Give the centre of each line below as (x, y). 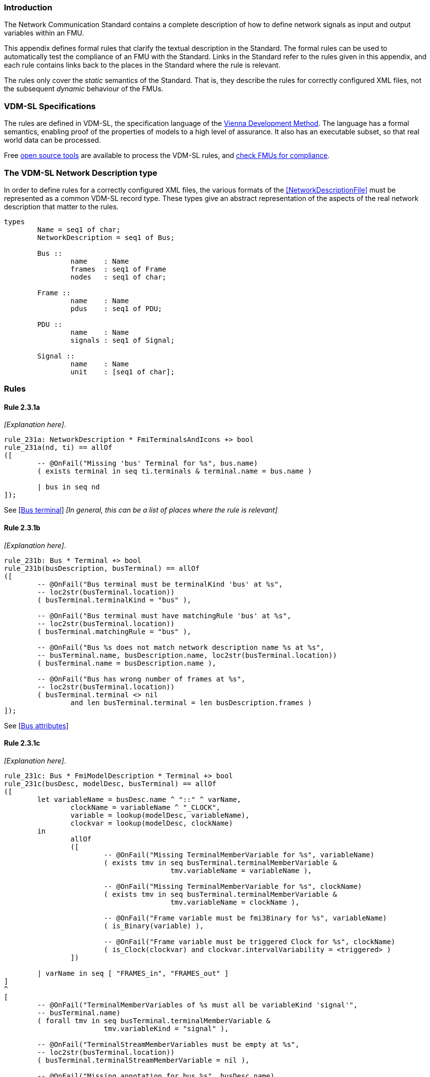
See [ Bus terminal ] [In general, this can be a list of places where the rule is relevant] (141, 510)
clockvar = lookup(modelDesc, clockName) (152, 823)
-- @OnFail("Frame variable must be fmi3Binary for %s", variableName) (245, 918)
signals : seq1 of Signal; (122, 340)
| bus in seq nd (68, 487)
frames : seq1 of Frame (118, 269)
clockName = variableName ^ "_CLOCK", (145, 807)
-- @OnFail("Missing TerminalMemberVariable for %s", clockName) (233, 886)
